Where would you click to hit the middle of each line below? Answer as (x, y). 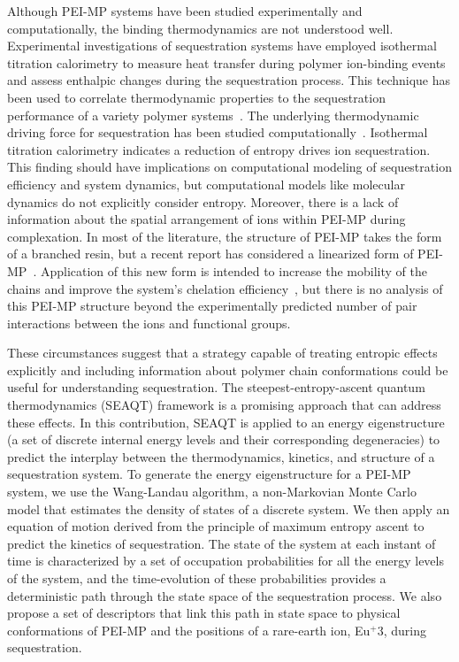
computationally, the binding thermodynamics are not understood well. (200, 28)
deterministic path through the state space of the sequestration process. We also (225, 595)
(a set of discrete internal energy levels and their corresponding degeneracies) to (224, 439)
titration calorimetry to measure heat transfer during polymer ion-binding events (226, 62)
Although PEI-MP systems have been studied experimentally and (185, 11)
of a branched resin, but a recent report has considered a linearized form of (210, 254)
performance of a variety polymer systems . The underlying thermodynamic (213, 115)
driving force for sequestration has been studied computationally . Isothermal (218, 132)
